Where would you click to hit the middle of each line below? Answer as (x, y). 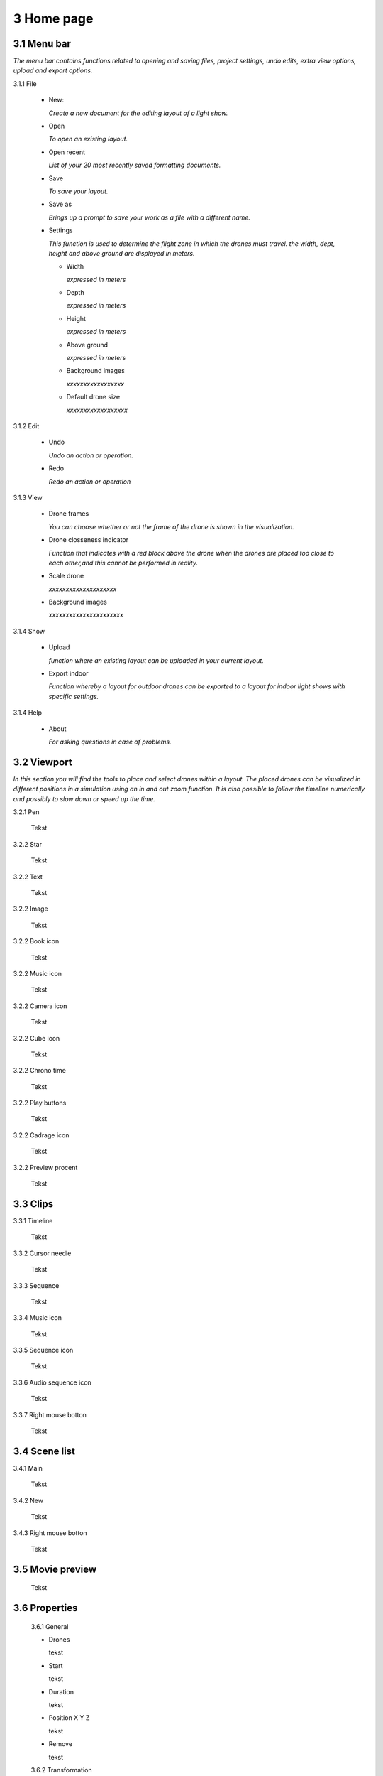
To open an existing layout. (88, 139)
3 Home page (53, 18)
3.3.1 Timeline (33, 1220)
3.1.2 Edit (26, 426)
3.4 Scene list (44, 1451)
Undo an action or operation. (91, 455)
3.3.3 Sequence (36, 1285)
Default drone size (93, 397)
